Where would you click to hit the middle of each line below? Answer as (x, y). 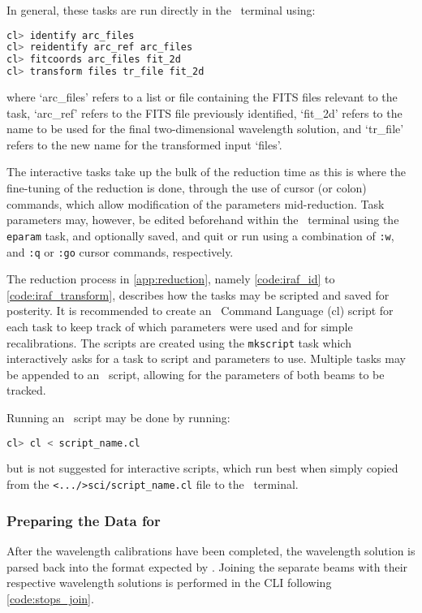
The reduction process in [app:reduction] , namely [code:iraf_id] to (171, 279)
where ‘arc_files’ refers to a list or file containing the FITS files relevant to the (202, 97)
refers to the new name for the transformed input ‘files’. (144, 144)
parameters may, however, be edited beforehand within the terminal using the (203, 220)
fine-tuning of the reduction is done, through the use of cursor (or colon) (187, 188)
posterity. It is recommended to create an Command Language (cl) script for (200, 311)
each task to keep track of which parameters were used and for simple (180, 326)
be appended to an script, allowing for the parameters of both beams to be (196, 374)
